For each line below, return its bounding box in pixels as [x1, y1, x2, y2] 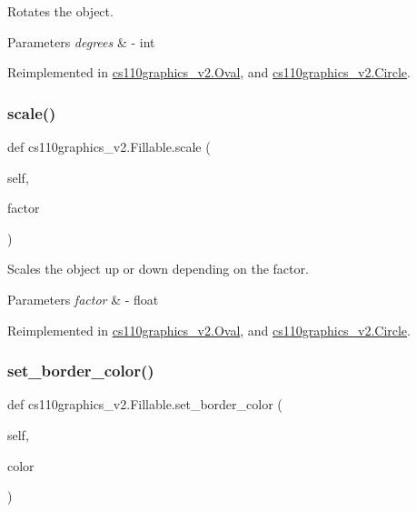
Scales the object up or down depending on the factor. [7, 259, 309, 278]
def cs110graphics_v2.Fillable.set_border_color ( [7, 395, 283, 414]
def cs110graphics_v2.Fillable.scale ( [7, 137, 211, 156]
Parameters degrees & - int [7, 32, 155, 51]
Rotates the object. [7, 2, 114, 20]
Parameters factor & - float [7, 289, 159, 308]
